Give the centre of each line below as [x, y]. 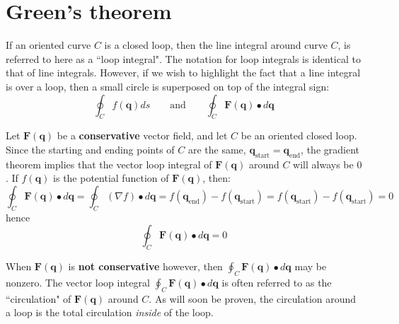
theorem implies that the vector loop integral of [109, 164]
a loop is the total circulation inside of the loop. [110, 312]
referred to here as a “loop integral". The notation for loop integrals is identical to [183, 58]
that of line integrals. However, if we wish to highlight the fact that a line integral [183, 73]
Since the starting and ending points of [90, 149]
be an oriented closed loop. [299, 135]
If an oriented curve [48, 45]
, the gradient [330, 149]
